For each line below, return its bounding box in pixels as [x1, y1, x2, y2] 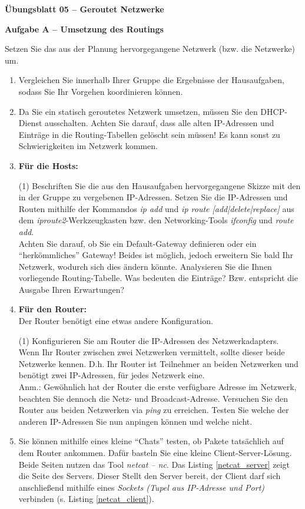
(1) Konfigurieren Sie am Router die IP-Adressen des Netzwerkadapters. [18, 334, 279, 346]
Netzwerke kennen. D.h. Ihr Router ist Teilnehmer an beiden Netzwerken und [18, 357, 299, 369]
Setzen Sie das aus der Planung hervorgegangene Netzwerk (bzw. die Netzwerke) [5, 42, 295, 55]
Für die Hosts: [18, 159, 78, 171]
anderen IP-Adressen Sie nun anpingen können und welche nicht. [18, 415, 253, 427]
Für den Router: [18, 303, 87, 315]
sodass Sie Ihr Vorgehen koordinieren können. [18, 85, 183, 97]
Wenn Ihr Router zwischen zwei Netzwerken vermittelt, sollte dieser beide [18, 346, 285, 358]
